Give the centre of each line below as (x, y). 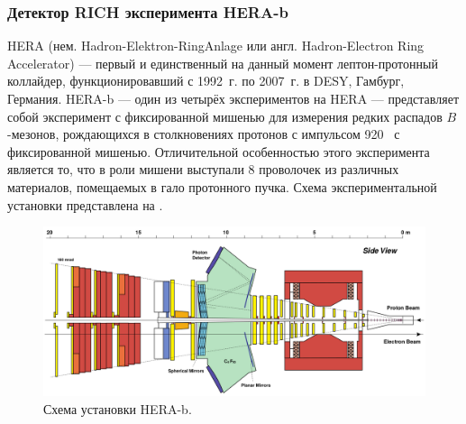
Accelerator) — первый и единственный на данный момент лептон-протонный (223, 63)
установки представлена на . (85, 204)
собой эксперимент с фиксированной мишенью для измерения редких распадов (225, 116)
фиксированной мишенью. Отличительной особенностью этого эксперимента (219, 151)
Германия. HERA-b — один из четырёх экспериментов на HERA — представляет (233, 98)
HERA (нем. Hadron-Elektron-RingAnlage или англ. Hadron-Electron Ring (216, 46)
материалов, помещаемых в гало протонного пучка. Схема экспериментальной (222, 186)
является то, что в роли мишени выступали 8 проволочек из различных (203, 169)
